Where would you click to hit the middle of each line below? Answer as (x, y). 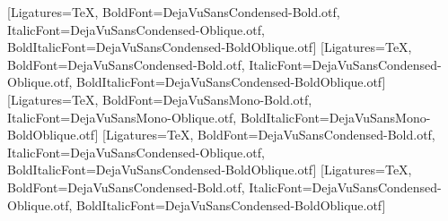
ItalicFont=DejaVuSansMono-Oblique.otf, (122, 117)
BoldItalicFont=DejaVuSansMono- (335, 117)
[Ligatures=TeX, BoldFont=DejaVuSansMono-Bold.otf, (160, 99)
